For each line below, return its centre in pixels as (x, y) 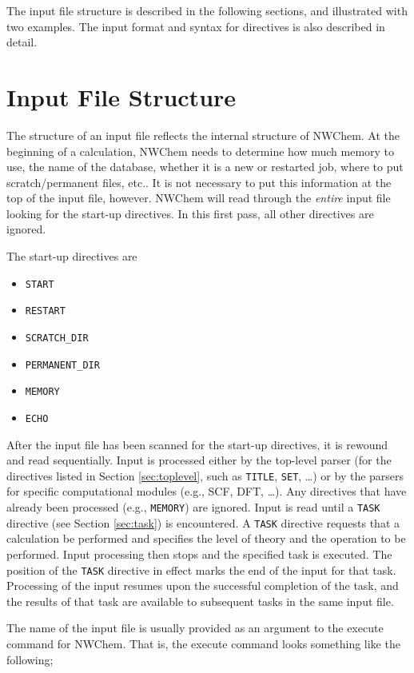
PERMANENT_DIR (62, 365)
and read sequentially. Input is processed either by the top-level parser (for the (199, 460)
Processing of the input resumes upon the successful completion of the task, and (203, 585)
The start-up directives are (72, 256)
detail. (22, 42)
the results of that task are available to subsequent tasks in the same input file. (200, 601)
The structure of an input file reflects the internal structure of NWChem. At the (203, 135)
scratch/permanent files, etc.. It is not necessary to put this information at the (199, 182)
